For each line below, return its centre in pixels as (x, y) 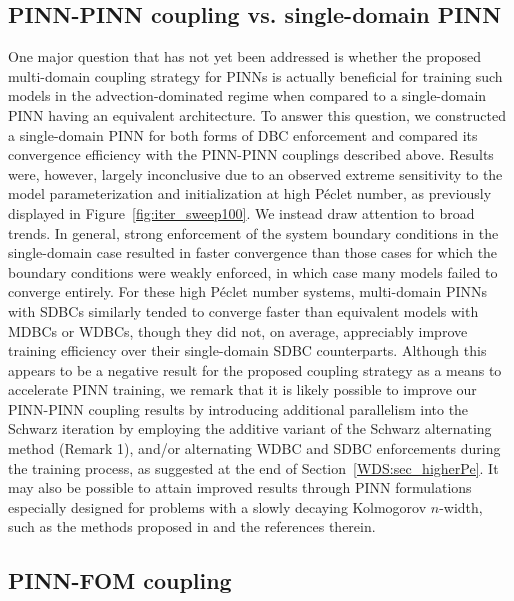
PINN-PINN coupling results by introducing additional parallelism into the (238, 408)
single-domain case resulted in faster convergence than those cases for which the (253, 252)
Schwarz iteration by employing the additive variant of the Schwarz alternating (250, 428)
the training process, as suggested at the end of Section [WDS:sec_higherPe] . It (253, 467)
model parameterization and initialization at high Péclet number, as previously (250, 193)
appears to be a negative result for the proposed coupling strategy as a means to (255, 369)
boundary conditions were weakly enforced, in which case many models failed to (253, 271)
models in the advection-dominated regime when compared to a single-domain (247, 95)
